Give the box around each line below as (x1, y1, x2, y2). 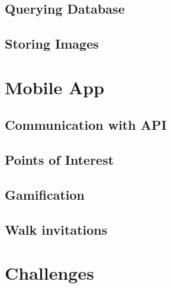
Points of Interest (5, 151, 114, 169)
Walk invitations (5, 220, 108, 238)
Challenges (5, 261, 94, 285)
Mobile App (5, 75, 105, 99)
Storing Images (5, 34, 99, 53)
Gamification (5, 185, 85, 203)
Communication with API (5, 116, 167, 134)
